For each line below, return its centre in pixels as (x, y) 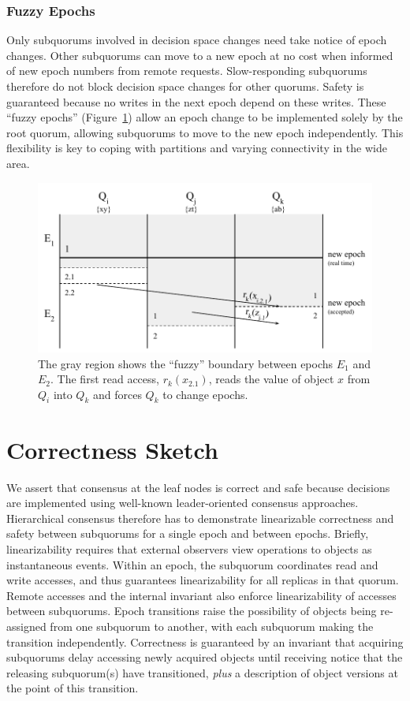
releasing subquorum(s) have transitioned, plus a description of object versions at (202, 672)
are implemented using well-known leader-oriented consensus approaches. (183, 503)
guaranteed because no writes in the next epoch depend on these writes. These (196, 101)
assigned (26, 626)
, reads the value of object (271, 379)
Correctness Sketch (112, 449)
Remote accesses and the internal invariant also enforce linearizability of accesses (201, 595)
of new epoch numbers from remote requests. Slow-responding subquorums (187, 71)
